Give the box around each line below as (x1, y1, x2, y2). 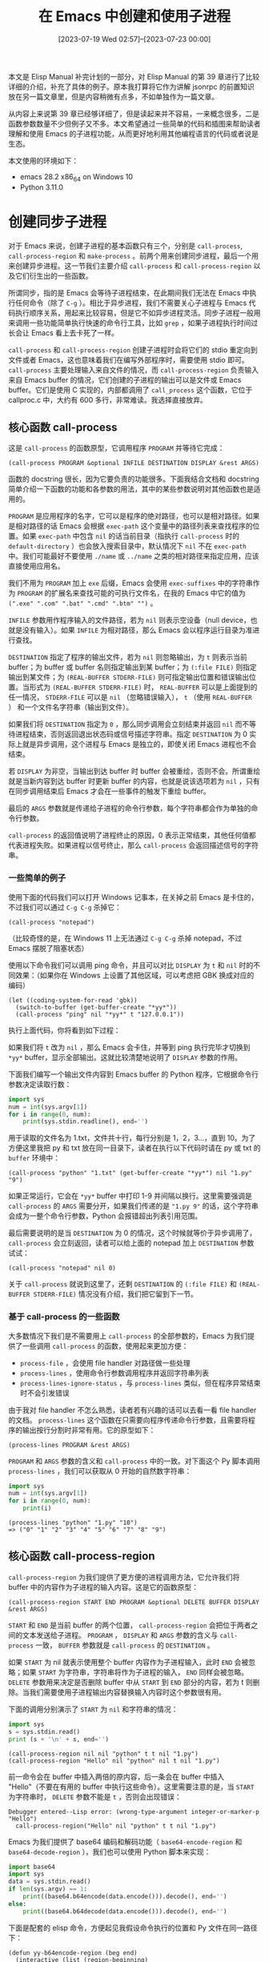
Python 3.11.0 (19, 182, 64, 192)
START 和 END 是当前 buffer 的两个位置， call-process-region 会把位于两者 (8, 1620, 251, 1630)
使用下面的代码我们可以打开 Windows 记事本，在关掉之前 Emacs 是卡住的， (8, 892, 259, 901)
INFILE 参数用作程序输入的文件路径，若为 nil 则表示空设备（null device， (8, 616, 251, 625)
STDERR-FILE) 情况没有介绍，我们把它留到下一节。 (33, 1290, 198, 1299)
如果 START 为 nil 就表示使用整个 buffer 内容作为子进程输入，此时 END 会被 (8, 1657, 249, 1667)
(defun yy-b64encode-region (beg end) (8, 1948, 138, 1957)
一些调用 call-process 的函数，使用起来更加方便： (22, 1341, 189, 1350)
